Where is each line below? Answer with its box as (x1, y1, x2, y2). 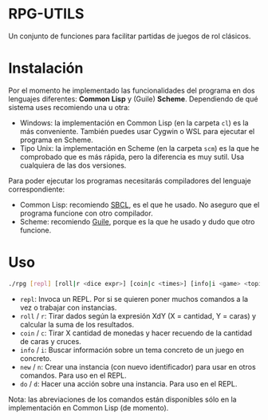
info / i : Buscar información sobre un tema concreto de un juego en (19, 345, 245, 355)
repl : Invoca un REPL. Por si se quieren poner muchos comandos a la (19, 294, 249, 303)
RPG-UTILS (8, 5, 85, 23)
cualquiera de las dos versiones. (19, 160, 127, 170)
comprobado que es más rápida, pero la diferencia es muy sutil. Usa (19, 152, 245, 161)
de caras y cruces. (19, 336, 81, 346)
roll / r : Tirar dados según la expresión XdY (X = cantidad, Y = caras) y (19, 311, 257, 320)
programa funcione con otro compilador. (19, 208, 153, 218)
